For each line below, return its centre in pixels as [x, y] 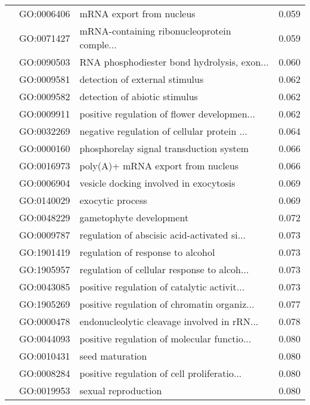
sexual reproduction [121, 390]
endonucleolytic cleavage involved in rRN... [169, 321]
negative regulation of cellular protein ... [163, 131]
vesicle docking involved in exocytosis [157, 183]
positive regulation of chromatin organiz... [167, 304]
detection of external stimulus [142, 79]
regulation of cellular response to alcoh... [164, 269]
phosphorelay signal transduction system [164, 148]
